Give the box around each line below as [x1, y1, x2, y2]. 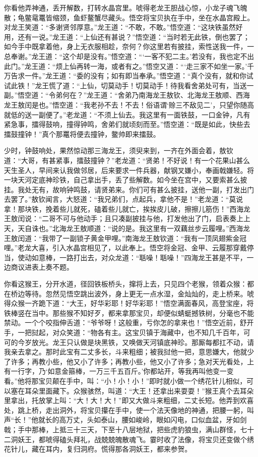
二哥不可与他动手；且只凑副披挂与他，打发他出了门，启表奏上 [42, 213, 244, 224]
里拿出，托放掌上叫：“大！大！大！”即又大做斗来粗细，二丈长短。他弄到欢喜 [4, 395, 254, 405]
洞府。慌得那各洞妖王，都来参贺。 [80, 444, 192, 454]
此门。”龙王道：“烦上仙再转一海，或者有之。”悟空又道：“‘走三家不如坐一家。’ [4, 60, 247, 71]
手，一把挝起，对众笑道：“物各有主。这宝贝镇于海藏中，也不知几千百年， [4, 327, 244, 337]
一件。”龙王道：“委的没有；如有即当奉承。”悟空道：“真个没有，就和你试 [24, 70, 254, 81]
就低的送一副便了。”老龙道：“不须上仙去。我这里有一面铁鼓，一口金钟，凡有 [4, 109, 251, 119]
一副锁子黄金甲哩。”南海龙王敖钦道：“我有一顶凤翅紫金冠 [63, 232, 247, 243]
